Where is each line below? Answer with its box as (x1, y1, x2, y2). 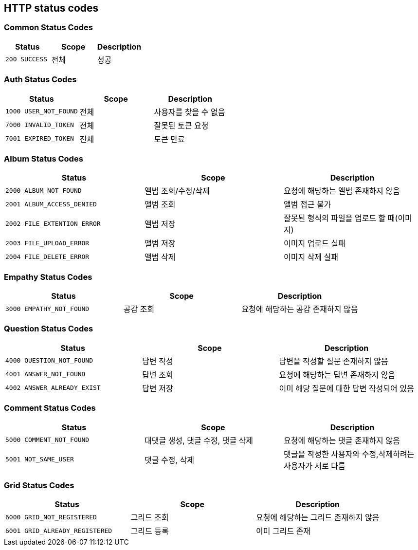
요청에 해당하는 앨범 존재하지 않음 (283, 186, 400, 196)
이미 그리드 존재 (256, 526, 311, 536)
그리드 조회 (130, 513, 169, 523)
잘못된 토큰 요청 (154, 120, 209, 130)
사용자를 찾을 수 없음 (154, 107, 225, 117)
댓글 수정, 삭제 (144, 455, 194, 465)
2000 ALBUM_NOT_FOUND (5, 186, 82, 194)
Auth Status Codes (4, 74, 77, 85)
